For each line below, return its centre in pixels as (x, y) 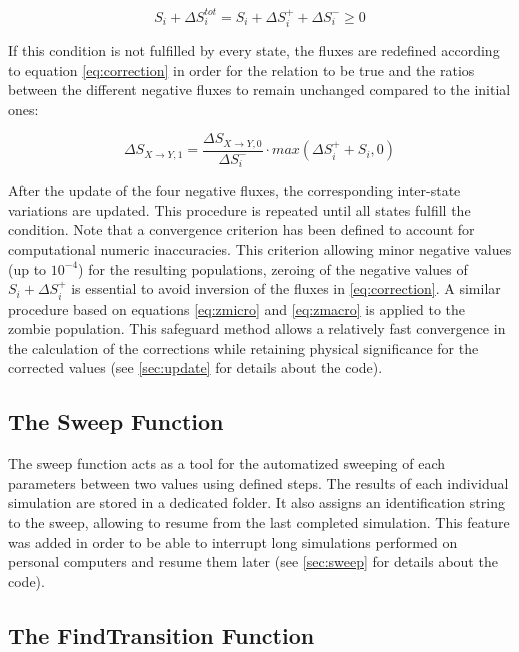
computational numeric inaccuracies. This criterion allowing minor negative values (260, 249)
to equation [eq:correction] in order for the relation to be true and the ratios (241, 69)
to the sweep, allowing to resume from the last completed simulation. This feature (259, 521)
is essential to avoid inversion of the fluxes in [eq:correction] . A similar (286, 288)
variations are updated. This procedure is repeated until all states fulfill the (239, 209)
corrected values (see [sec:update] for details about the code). (195, 367)
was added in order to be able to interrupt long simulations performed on (233, 541)
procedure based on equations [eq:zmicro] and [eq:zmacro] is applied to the (236, 308)
